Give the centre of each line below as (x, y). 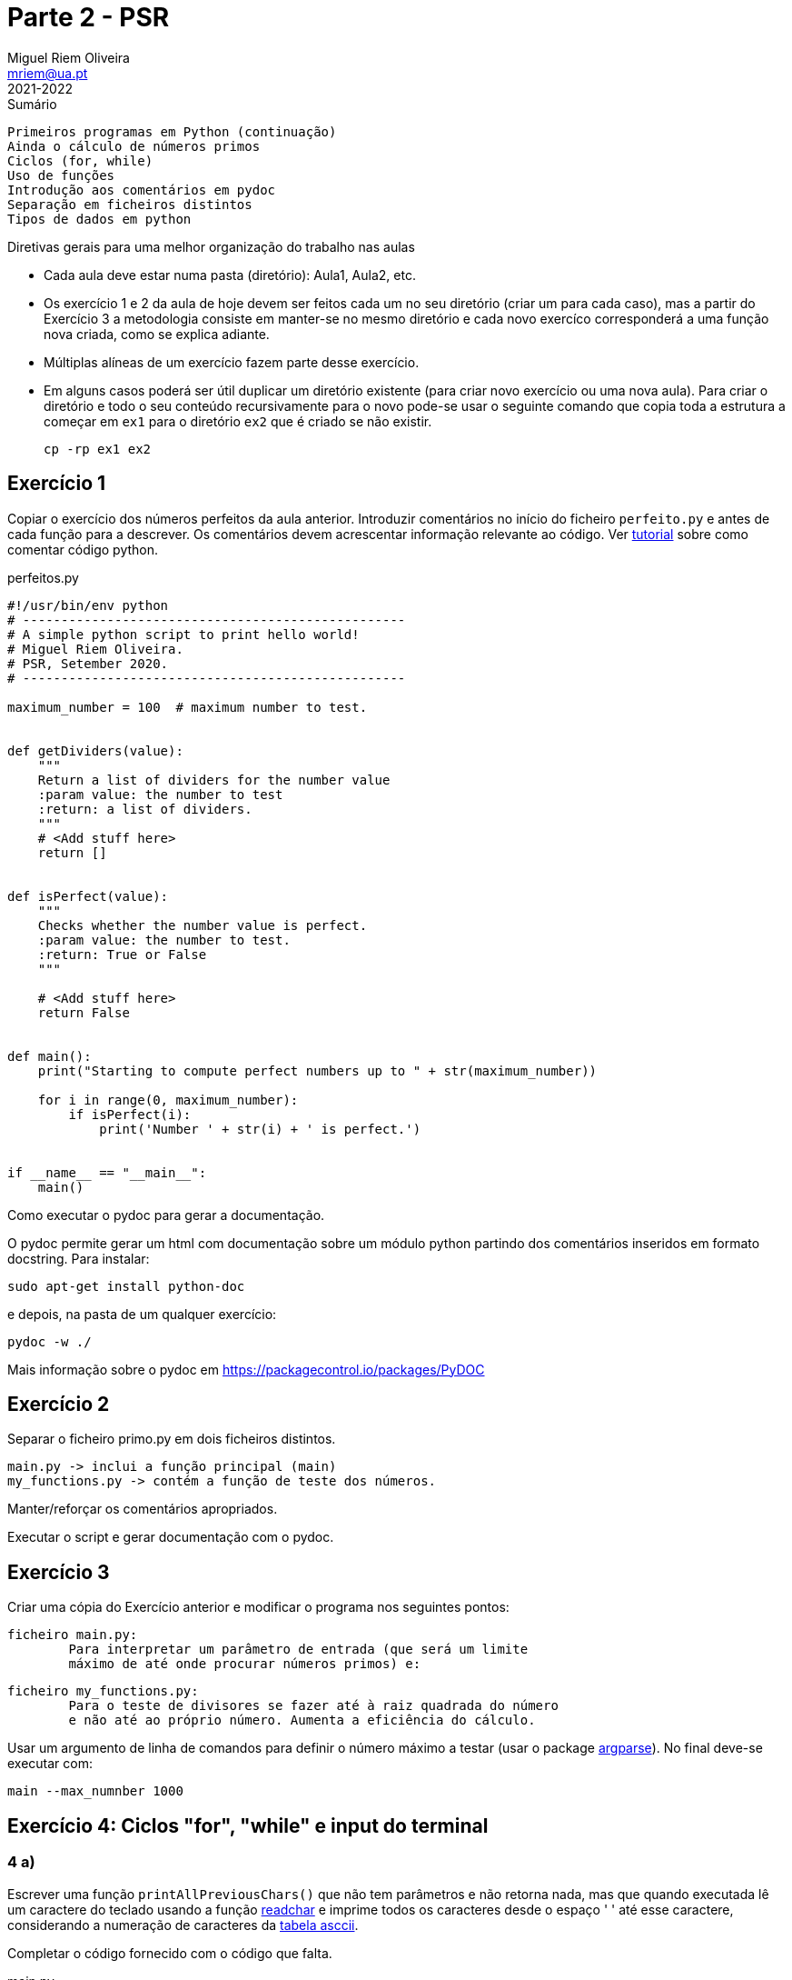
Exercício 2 (59, 1405)
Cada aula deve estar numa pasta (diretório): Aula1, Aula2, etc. (230, 275)
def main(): (49, 1056)
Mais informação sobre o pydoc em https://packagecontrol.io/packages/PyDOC (246, 1369)
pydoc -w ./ (49, 1341)
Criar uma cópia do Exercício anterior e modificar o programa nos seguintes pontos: (258, 1607)
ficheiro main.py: (73, 1635)
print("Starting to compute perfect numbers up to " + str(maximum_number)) (317, 1070)
